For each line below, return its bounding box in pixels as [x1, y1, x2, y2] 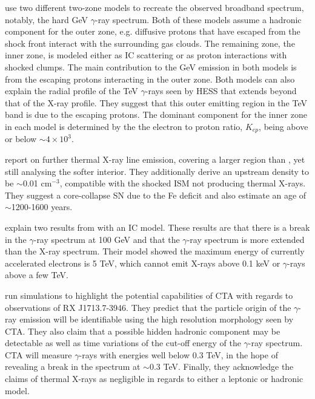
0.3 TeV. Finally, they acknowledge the [149, 360, 294, 373]
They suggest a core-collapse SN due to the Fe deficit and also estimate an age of [5, 188, 307, 201]
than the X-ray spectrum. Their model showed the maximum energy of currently [5, 245, 305, 257]
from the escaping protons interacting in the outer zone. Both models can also [5, 72, 295, 85]
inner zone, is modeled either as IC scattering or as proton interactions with [5, 49, 287, 61]
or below [5, 132, 37, 145]
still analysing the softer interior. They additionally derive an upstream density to [5, 165, 309, 177]
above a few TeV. [5, 268, 68, 281]
